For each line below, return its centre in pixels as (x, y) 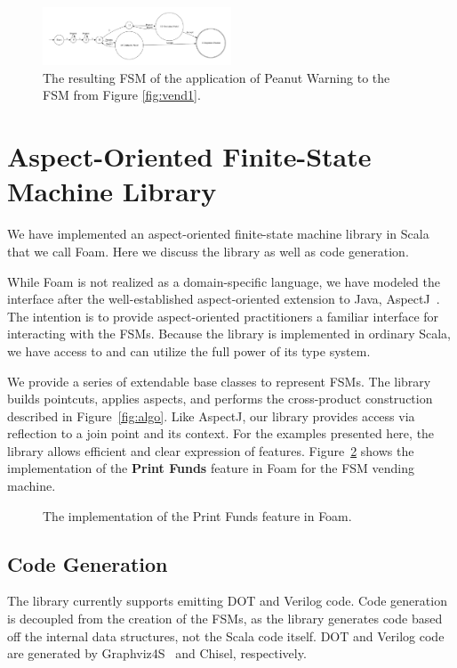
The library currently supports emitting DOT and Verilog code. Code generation (227, 601)
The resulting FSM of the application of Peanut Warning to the (216, 77)
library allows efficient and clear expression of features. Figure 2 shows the (211, 450)
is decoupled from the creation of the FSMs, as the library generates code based (225, 619)
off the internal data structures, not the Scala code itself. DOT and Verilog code (226, 635)
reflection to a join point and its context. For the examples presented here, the (221, 433)
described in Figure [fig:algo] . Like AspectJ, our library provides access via (211, 415)
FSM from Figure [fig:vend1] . (122, 95)
